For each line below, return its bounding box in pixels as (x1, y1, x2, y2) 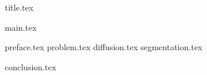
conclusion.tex (5, 60, 57, 73)
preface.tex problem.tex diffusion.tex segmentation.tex (5, 41, 203, 53)
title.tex (5, 1, 33, 13)
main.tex (5, 21, 37, 33)
